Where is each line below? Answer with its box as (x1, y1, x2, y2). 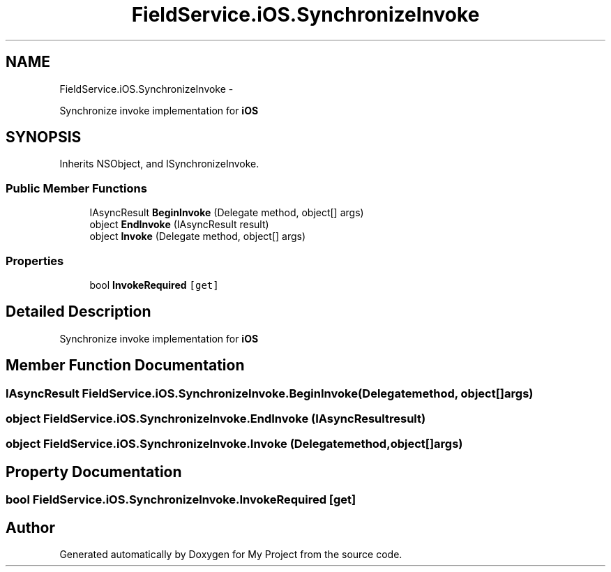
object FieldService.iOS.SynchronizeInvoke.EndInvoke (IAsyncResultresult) (6, 412, 426, 426)
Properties (6, 253, 64, 268)
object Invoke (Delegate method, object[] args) (89, 230, 306, 243)
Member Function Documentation (6, 356, 245, 375)
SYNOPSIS (6, 128, 82, 146)
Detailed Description (6, 303, 151, 321)
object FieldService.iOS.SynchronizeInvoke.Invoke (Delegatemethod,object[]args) (6, 437, 463, 451)
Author (6, 518, 55, 536)
